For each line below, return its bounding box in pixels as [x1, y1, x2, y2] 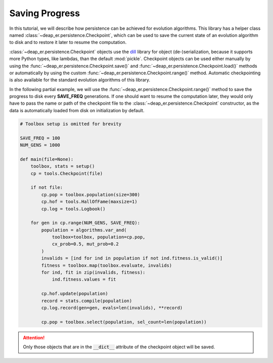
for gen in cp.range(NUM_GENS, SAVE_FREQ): [30, 220, 140, 226]
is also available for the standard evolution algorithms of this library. [9, 77, 151, 83]
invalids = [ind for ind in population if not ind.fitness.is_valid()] [41, 255, 223, 261]
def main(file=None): [20, 156, 74, 162]
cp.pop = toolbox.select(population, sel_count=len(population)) [41, 319, 207, 325]
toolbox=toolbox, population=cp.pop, [52, 234, 146, 240]
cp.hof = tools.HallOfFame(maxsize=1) [41, 199, 138, 205]
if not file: [30, 185, 63, 191]
